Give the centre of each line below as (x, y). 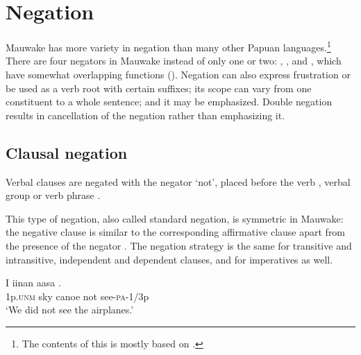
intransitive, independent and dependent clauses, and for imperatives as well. (169, 259)
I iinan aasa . (33, 283)
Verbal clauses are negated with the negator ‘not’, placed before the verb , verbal (178, 181)
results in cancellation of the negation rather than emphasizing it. (145, 115)
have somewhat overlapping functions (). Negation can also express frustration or (178, 74)
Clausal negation (67, 152)
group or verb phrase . (53, 195)
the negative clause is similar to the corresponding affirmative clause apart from (176, 232)
